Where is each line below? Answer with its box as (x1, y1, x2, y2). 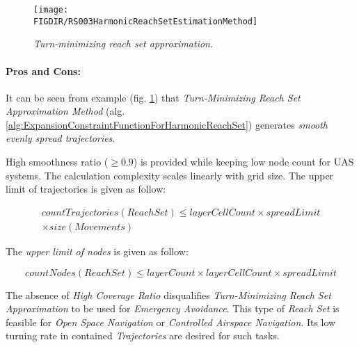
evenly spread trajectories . (6, 131, 115, 145)
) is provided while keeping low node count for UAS (133, 154, 354, 169)
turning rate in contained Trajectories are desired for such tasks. (6, 328, 280, 343)
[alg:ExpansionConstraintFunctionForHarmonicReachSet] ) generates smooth (6, 117, 328, 131)
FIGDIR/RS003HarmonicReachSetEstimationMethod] (33, 16, 258, 26)
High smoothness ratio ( (6, 154, 109, 169)
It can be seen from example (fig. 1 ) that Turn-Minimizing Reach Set (6, 90, 301, 104)
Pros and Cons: (6, 63, 81, 78)
